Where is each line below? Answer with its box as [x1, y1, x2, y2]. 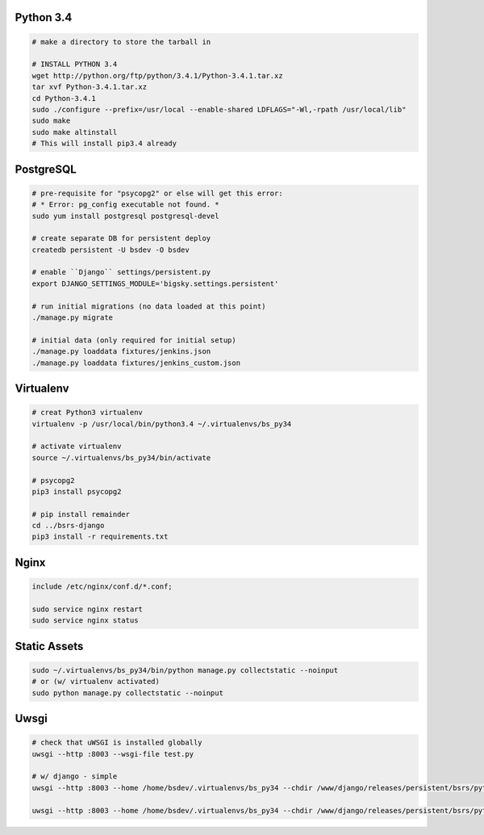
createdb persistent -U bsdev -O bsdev [31, 245, 190, 254]
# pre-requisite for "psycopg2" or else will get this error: [31, 188, 283, 198]
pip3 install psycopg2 [31, 487, 122, 496]
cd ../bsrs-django [31, 521, 105, 531]
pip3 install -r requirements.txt [31, 532, 169, 541]
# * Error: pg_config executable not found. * [31, 200, 219, 209]
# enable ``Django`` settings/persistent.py [31, 267, 211, 277]
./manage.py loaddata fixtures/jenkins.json [31, 347, 211, 356]
